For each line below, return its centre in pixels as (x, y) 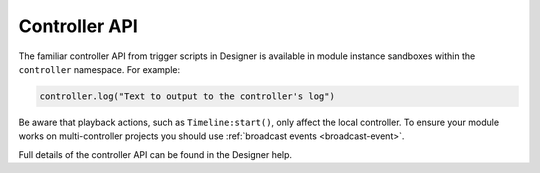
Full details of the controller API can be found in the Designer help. (155, 154)
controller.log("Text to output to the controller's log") (187, 96)
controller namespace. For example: (99, 69)
